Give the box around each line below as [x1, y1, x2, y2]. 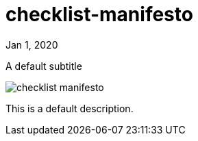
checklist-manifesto [5, 3, 193, 26]
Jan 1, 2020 [5, 38, 58, 51]
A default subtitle [5, 60, 82, 72]
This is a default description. [5, 102, 134, 114]
